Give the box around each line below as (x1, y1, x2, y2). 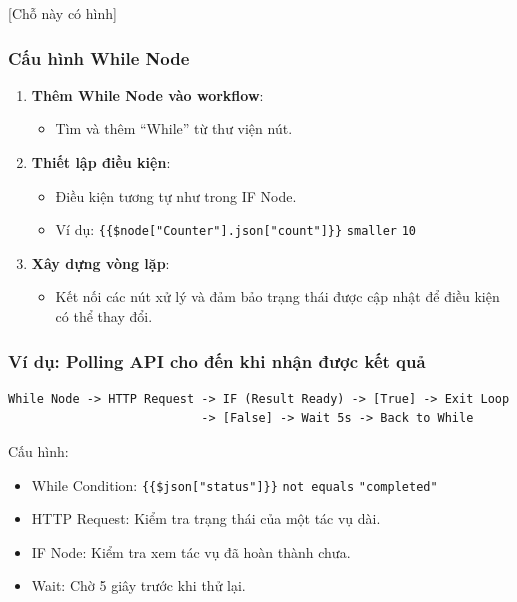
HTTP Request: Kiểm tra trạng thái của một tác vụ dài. (31, 508, 381, 529)
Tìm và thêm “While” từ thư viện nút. (55, 118, 293, 139)
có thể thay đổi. (55, 306, 153, 327)
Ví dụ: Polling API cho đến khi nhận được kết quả (8, 348, 426, 373)
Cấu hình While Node (8, 45, 190, 70)
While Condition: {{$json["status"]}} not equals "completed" (31, 474, 438, 495)
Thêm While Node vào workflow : (31, 84, 264, 105)
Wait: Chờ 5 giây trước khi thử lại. (31, 575, 246, 596)
